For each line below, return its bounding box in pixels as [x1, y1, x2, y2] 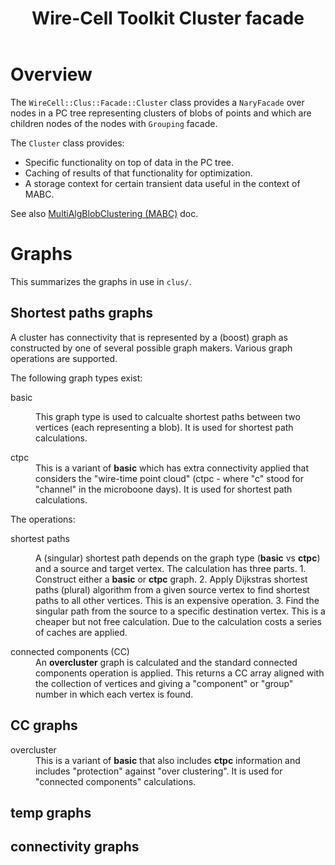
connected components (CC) [10, 645, 130, 657]
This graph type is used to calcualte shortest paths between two [35, 410, 301, 422]
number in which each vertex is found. [35, 688, 194, 700]
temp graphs [10, 804, 92, 821]
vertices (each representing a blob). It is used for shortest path [35, 421, 294, 433]
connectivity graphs [10, 838, 140, 856]
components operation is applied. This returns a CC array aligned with [35, 667, 325, 679]
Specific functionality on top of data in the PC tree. [24, 156, 235, 168]
